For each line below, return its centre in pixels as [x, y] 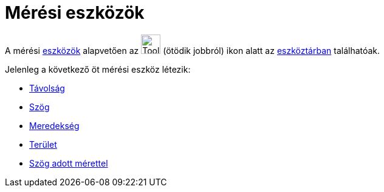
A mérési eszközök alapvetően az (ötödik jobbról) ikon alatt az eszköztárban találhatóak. [193, 50]
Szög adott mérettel [69, 163]
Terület [43, 144]
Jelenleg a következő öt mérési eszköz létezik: [98, 69]
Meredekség [54, 125]
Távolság [47, 88]
